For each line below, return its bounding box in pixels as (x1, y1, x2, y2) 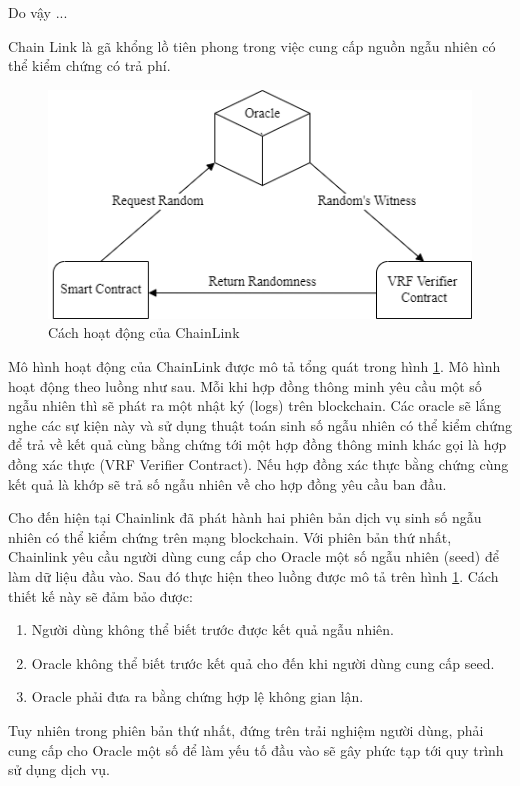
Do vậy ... (8, 2, 68, 22)
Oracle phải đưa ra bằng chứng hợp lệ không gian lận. (31, 686, 364, 707)
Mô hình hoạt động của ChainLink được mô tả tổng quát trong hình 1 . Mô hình (8, 356, 501, 377)
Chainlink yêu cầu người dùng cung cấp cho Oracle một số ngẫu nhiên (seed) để (8, 546, 499, 567)
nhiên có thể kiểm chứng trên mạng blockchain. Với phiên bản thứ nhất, (8, 526, 452, 547)
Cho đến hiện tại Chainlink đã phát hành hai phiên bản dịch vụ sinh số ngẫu (8, 507, 482, 528)
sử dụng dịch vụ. (8, 759, 110, 780)
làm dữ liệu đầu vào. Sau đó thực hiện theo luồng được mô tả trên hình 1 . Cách (8, 566, 499, 587)
